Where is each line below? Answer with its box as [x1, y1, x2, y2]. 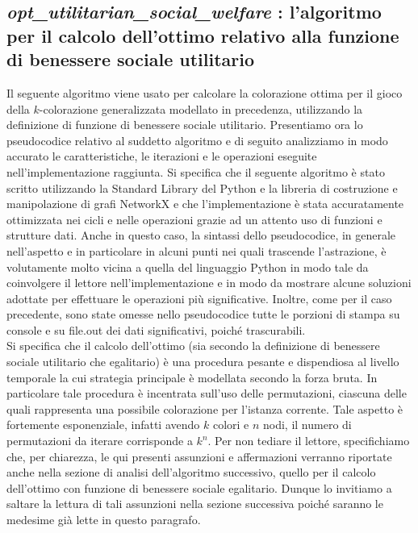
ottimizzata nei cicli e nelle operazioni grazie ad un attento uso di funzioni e [6, 210, 382, 227]
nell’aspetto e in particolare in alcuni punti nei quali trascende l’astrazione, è [6, 242, 387, 259]
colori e [212, 416, 249, 433]
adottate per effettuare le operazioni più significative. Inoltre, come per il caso [6, 289, 392, 306]
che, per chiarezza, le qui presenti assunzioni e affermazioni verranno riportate [6, 448, 392, 464]
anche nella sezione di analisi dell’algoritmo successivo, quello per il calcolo [6, 464, 376, 481]
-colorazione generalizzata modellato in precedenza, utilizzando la [39, 100, 363, 117]
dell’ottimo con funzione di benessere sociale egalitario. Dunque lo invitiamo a [6, 479, 392, 496]
